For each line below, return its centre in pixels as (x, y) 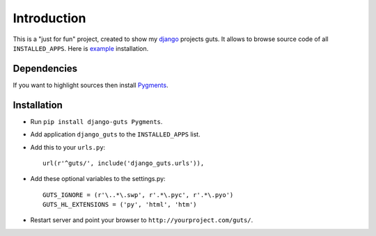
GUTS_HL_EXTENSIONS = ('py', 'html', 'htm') (120, 205)
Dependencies (45, 69)
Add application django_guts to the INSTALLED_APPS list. (116, 134)
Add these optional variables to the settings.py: (98, 179)
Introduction (49, 18)
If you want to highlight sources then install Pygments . (91, 85)
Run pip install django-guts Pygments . (96, 121)
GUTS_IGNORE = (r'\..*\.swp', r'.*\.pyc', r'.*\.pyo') (138, 195)
